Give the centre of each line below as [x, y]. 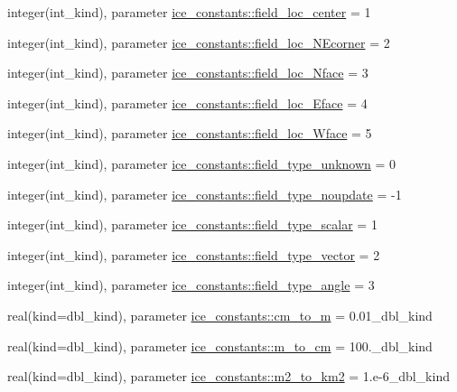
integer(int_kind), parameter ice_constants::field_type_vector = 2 [194, 254]
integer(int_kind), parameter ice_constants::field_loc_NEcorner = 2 [199, 42]
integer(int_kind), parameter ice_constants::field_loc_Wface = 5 [190, 133]
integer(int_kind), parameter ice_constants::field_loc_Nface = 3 [188, 73]
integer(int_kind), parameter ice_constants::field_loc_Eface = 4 [187, 103]
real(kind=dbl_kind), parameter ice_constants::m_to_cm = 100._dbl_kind [220, 345]
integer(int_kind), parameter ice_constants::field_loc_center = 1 [189, 12]
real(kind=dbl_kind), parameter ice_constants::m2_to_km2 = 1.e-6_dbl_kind [228, 376]
